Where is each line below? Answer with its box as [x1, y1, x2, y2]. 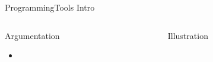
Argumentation [5, 29, 60, 41]
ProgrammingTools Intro [5, 1, 95, 13]
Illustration [167, 29, 208, 41]
